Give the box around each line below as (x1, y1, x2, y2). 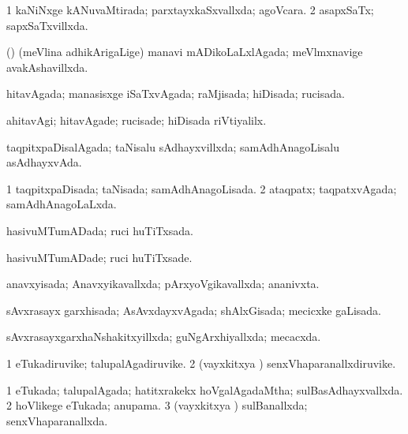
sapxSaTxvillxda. (6, 17, 88, 33)
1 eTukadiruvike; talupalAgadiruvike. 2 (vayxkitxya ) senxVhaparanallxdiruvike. (6, 354, 396, 371)
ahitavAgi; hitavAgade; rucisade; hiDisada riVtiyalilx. (6, 111, 267, 128)
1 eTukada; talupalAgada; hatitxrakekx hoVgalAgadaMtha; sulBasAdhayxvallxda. (6, 381, 403, 398)
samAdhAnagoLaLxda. (6, 196, 117, 212)
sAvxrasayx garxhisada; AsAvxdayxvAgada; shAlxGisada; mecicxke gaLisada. (6, 301, 381, 318)
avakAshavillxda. (6, 58, 88, 75)
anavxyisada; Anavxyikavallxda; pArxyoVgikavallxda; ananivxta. (6, 275, 320, 292)
